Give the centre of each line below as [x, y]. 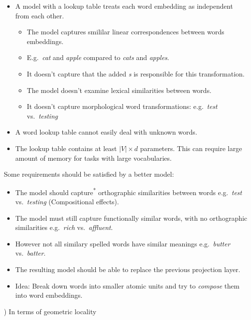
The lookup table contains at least [66, 148]
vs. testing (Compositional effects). [67, 201]
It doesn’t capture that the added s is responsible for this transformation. [136, 73]
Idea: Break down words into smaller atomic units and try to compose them [127, 285]
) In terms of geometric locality [50, 311]
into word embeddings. [49, 295]
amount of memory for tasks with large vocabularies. [93, 158]
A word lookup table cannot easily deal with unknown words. [106, 132]
